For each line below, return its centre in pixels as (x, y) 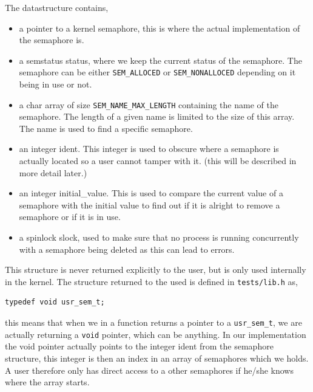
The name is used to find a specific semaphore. (106, 128)
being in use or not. (56, 84)
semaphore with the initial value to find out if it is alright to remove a (150, 205)
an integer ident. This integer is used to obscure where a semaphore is (149, 149)
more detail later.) (53, 172)
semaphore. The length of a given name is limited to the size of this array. (157, 116)
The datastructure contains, (57, 7)
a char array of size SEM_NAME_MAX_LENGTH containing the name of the (149, 104)
